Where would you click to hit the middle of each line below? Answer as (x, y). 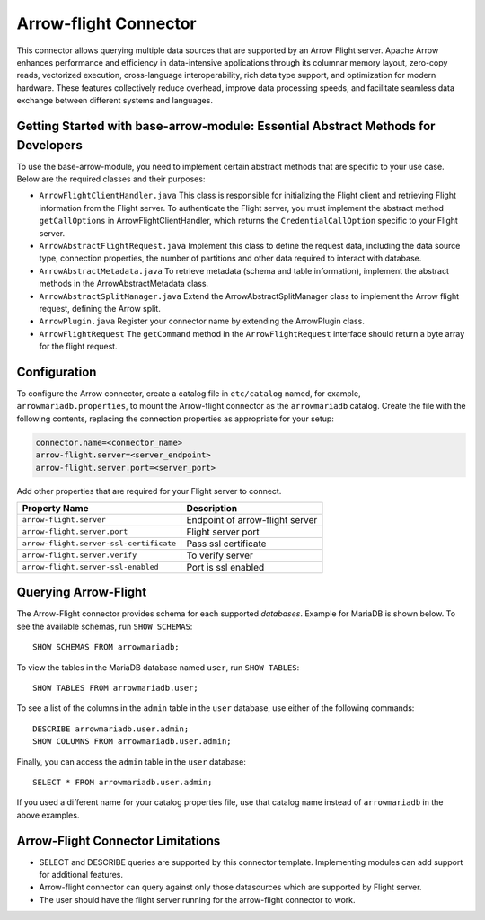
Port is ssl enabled (225, 567)
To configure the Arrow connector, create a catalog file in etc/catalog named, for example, (189, 393)
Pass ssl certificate (226, 544)
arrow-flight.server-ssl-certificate (99, 544)
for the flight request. (78, 347)
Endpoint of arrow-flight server (252, 519)
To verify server (220, 555)
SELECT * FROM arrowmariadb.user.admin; (123, 782)
